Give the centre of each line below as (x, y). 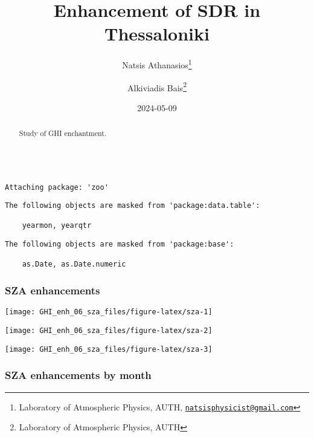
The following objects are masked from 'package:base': (120, 244)
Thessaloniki (157, 34)
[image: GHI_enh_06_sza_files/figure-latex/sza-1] (109, 312)
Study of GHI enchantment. (63, 133)
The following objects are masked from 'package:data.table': (133, 206)
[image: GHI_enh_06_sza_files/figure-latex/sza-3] (109, 349)
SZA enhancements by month (78, 375)
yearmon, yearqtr (57, 226)
